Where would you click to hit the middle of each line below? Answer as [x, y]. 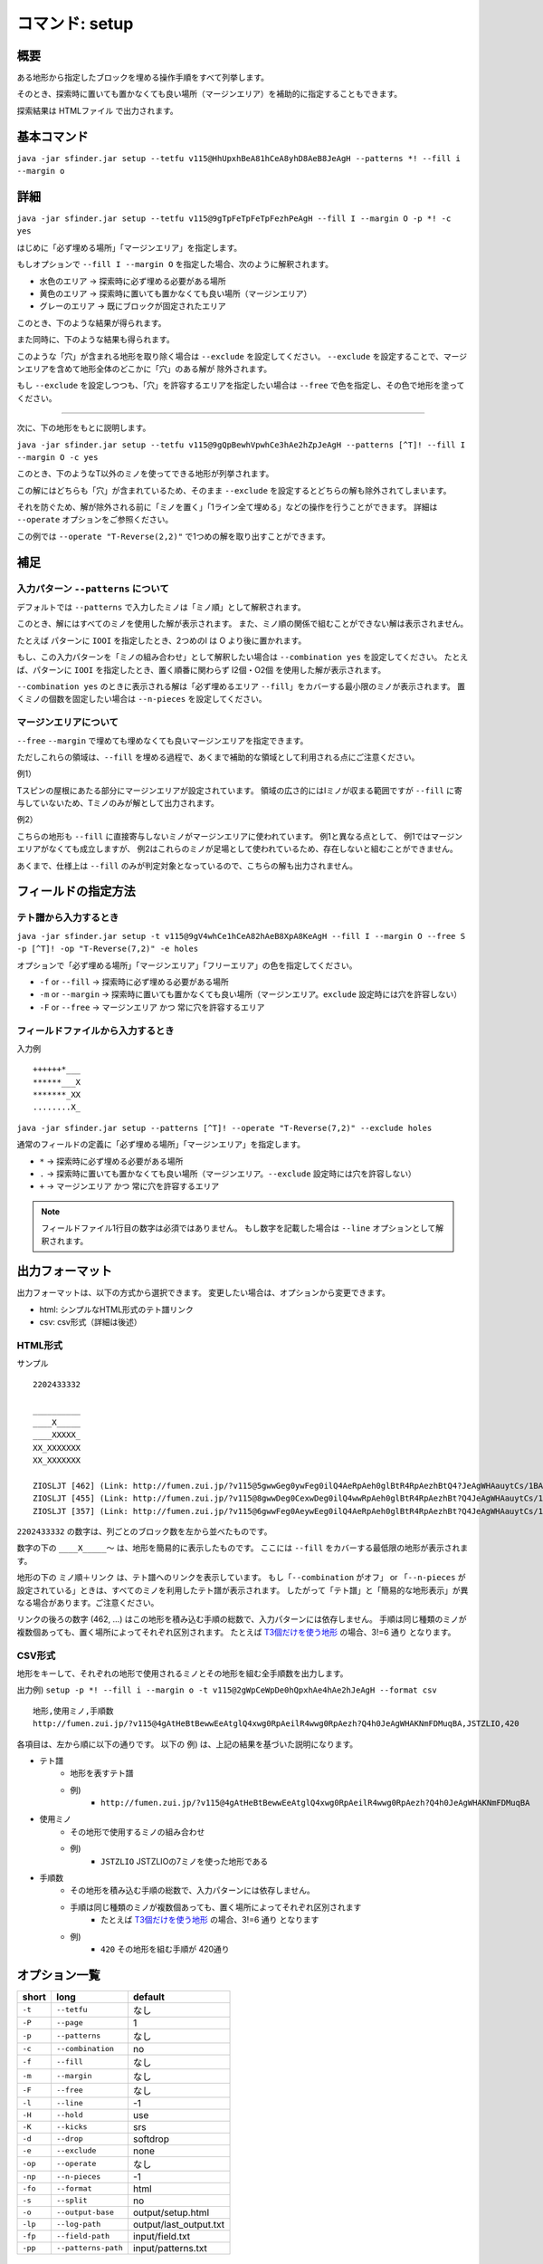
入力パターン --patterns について [93, 589]
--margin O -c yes [57, 457]
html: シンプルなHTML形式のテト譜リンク [117, 1309]
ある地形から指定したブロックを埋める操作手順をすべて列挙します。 [143, 78]
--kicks [71, 2127]
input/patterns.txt [170, 2248]
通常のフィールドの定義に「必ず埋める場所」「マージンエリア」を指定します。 [161, 1145]
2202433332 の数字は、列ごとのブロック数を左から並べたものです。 [144, 1531]
